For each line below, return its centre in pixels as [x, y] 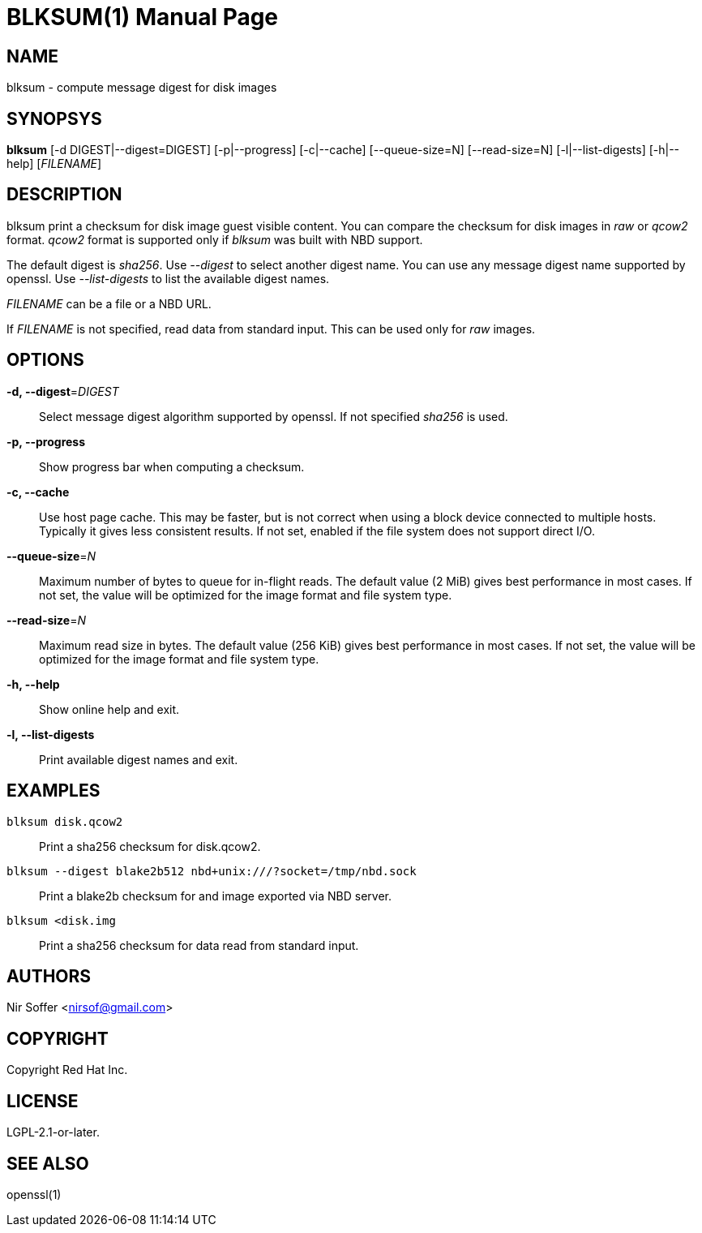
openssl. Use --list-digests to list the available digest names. [168, 278]
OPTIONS [45, 360]
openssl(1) [34, 1194]
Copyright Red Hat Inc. [67, 1070]
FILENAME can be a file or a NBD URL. [109, 303]
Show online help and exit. [109, 709]
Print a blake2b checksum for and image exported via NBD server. [216, 896]
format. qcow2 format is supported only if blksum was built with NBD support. [215, 239]
